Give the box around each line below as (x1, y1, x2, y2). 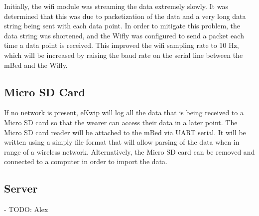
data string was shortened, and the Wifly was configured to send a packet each (4, 30, 244, 40)
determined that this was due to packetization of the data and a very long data (4, 10, 246, 21)
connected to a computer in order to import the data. (4, 156, 167, 167)
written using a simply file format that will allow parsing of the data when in (4, 137, 240, 147)
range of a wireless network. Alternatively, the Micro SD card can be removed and (4, 146, 255, 157)
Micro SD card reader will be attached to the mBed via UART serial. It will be (4, 127, 246, 137)
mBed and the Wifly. (4, 59, 68, 70)
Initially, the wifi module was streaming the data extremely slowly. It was (4, 1, 228, 11)
